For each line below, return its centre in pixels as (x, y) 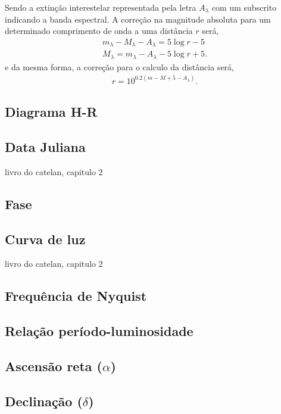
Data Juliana (45, 146)
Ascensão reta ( (54, 365)
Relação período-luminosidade (99, 331)
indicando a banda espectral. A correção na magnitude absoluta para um (138, 19)
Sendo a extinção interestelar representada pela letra (101, 7)
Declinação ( (44, 401)
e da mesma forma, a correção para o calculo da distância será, (119, 66)
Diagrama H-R (51, 112)
